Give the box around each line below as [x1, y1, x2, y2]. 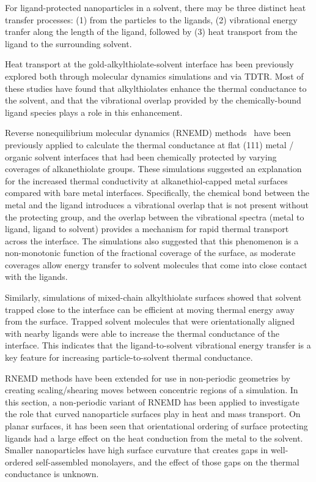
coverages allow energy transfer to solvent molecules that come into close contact [5, 258, 307, 271]
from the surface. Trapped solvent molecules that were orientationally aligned [5, 315, 295, 328]
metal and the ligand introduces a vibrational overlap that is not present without [5, 198, 309, 211]
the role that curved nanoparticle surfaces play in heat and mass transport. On [5, 407, 301, 420]
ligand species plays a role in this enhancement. [5, 105, 183, 118]
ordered [5, 455, 33, 468]
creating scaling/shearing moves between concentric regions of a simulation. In [5, 383, 298, 396]
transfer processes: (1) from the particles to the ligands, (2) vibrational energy [5, 13, 298, 26]
